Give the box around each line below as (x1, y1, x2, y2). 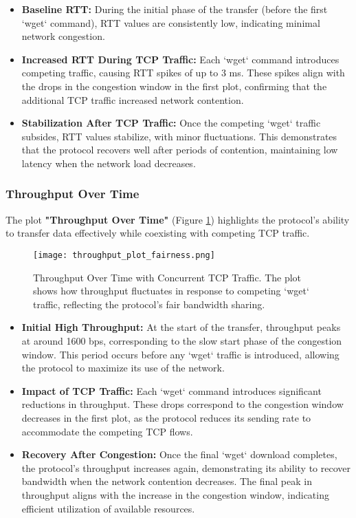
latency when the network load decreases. (21, 155, 196, 170)
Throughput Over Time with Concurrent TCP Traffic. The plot (33, 270, 302, 284)
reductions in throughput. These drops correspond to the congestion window (21, 397, 344, 411)
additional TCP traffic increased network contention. (21, 92, 244, 107)
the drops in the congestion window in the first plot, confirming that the (21, 78, 327, 93)
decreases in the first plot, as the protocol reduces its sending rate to (21, 410, 311, 424)
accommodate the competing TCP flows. (21, 424, 193, 438)
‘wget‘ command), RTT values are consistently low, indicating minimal (21, 15, 320, 30)
